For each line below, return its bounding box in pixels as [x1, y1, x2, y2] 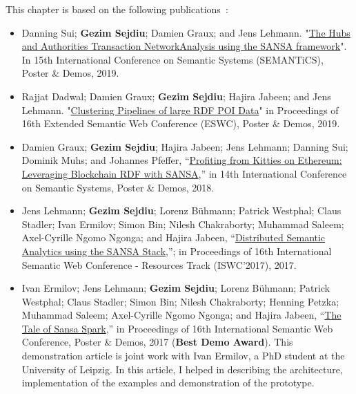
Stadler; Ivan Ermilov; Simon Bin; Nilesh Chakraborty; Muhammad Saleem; [21, 216, 344, 231]
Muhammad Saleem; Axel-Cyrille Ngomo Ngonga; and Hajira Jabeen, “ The [21, 308, 342, 322]
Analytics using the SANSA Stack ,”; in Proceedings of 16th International [21, 243, 332, 258]
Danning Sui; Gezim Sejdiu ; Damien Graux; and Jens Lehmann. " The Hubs [21, 25, 350, 39]
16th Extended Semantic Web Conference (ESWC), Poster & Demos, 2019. [21, 116, 340, 131]
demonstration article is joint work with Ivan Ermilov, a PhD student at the [21, 348, 345, 363]
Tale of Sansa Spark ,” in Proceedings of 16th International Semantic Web [21, 321, 333, 335]
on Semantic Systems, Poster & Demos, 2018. [21, 180, 215, 194]
